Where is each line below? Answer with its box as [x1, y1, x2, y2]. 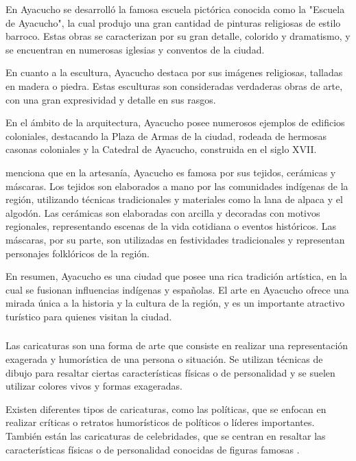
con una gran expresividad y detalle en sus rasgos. [5, 92, 216, 106]
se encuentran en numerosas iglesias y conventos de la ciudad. [5, 42, 265, 56]
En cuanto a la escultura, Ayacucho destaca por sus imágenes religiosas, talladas [5, 65, 343, 80]
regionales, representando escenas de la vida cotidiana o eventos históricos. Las [5, 219, 336, 233]
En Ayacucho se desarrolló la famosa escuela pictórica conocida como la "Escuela [5, 2, 345, 16]
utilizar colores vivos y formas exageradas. [5, 379, 182, 393]
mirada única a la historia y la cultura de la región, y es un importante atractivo [5, 296, 345, 310]
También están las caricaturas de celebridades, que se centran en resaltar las [5, 428, 326, 442]
